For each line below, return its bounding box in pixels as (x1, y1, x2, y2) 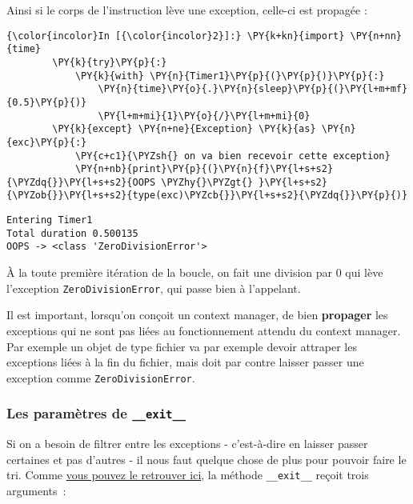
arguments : (6, 482, 66, 498)
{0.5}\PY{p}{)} (6, 96, 87, 108)
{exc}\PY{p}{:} (6, 136, 87, 148)
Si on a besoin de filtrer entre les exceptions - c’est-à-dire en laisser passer (6, 435, 368, 452)
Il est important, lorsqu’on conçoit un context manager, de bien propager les (6, 306, 388, 323)
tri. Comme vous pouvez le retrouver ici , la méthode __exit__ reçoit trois (6, 466, 369, 483)
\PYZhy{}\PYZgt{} (161, 176, 253, 188)
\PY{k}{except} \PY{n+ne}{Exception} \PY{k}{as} (52, 123, 316, 135)
